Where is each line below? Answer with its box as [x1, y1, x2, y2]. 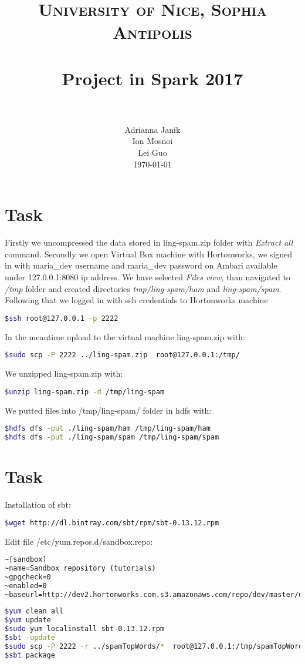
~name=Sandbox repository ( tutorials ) [5, 564, 156, 572]
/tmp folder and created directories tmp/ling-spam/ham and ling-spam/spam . [5, 282, 282, 294]
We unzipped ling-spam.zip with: [5, 367, 123, 380]
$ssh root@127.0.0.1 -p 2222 [5, 314, 118, 323]
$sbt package [5, 650, 55, 659]
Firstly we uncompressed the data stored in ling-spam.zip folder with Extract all [5, 236, 293, 249]
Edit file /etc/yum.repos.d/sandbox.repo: [5, 535, 153, 547]
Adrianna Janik [124, 123, 181, 135]
